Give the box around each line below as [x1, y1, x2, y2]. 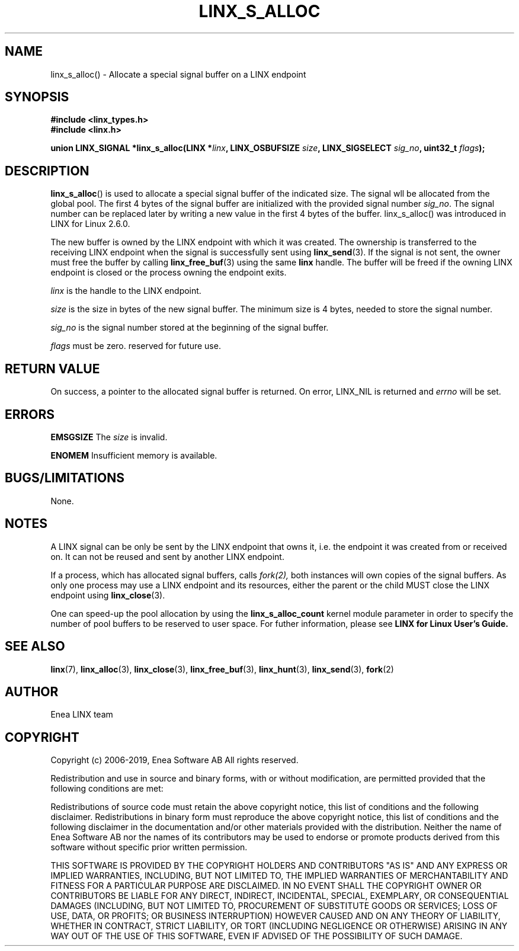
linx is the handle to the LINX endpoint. [50, 286, 201, 296]
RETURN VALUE [5, 361, 100, 376]
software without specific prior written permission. [50, 842, 248, 853]
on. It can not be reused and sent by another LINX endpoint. [50, 551, 284, 562]
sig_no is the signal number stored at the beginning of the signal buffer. [50, 322, 329, 333]
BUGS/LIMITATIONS [5, 470, 124, 486]
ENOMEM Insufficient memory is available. [50, 450, 217, 460]
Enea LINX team [50, 709, 113, 720]
